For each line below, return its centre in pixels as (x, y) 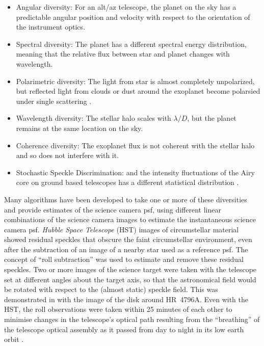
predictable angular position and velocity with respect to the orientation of (133, 17)
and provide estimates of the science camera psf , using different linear (113, 209)
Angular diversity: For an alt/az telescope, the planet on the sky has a (126, 7)
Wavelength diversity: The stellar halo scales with (94, 118)
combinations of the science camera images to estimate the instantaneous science (130, 219)
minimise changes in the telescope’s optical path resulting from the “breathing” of (132, 319)
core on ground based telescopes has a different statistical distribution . (127, 182)
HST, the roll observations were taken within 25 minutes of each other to (118, 309)
